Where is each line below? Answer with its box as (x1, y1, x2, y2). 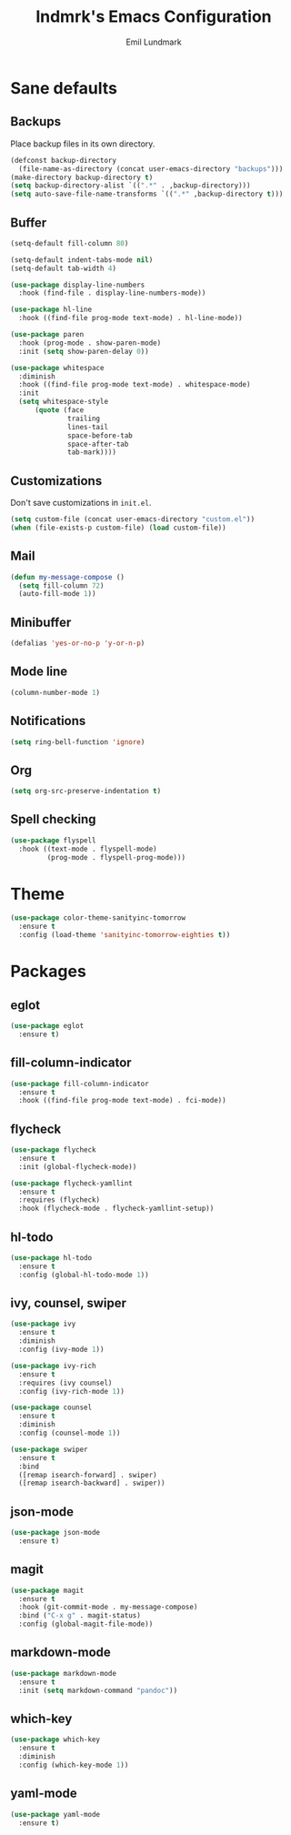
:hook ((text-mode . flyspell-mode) (18, 844, 157, 853)
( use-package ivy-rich (10, 1361, 96, 1370)
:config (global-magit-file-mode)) (18, 1619, 154, 1629)
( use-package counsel (10, 1403, 93, 1412)
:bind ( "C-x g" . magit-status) (18, 1611, 142, 1620)
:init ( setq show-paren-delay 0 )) (18, 347, 149, 356)
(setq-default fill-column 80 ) (10, 238, 129, 247)
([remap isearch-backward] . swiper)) (18, 1478, 166, 1488)
